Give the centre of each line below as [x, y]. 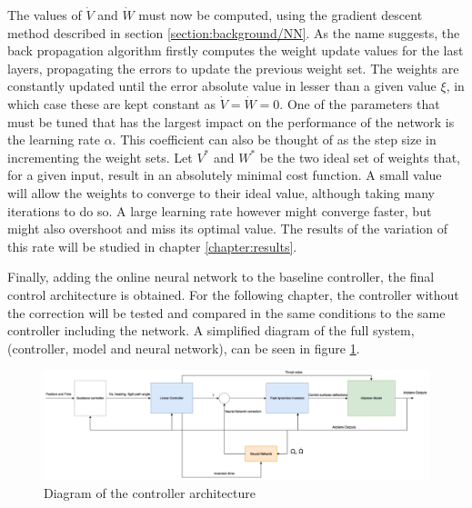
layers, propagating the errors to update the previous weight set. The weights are [233, 68]
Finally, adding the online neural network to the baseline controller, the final [221, 277]
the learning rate [54, 139]
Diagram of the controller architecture [150, 492]
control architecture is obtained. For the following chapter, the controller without [233, 294]
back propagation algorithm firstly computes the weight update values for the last [236, 50]
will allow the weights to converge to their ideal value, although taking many [221, 192]
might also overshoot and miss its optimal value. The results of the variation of [228, 229]
